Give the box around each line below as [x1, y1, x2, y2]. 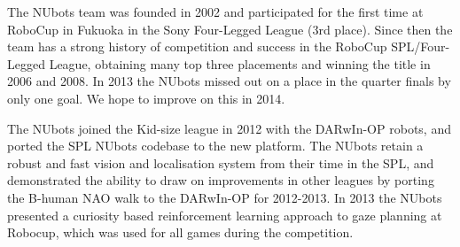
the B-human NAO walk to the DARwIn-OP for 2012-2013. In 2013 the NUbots [7, 188, 442, 206]
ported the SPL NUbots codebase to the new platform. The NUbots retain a [7, 136, 424, 155]
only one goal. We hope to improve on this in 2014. [7, 89, 285, 107]
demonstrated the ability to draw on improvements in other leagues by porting [7, 171, 434, 189]
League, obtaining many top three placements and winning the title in [49, 54, 431, 73]
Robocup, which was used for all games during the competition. [7, 223, 354, 242]
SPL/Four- [391, 37, 450, 56]
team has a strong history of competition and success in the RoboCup [7, 37, 387, 56]
